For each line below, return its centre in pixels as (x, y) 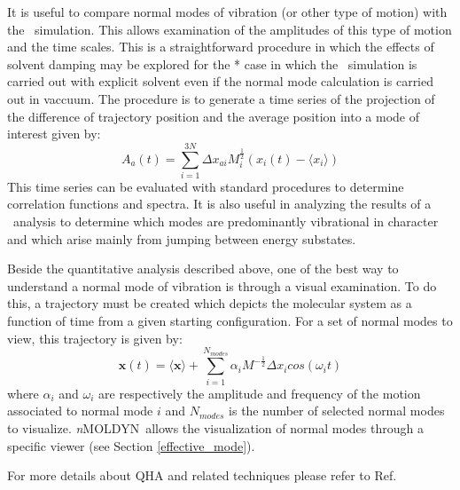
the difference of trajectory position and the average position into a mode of (214, 116)
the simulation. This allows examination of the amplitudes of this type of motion (230, 29)
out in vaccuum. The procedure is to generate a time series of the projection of (221, 98)
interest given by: (54, 134)
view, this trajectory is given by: (95, 338)
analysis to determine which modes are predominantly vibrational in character (226, 221)
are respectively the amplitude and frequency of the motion (260, 393)
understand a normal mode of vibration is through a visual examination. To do (222, 285)
